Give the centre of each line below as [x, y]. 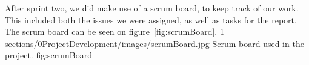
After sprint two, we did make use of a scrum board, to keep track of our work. [152, 8]
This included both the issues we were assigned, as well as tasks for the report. [151, 20]
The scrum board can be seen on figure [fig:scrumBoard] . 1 [115, 32]
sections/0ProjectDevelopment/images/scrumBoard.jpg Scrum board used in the [154, 43]
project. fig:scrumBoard [48, 55]
